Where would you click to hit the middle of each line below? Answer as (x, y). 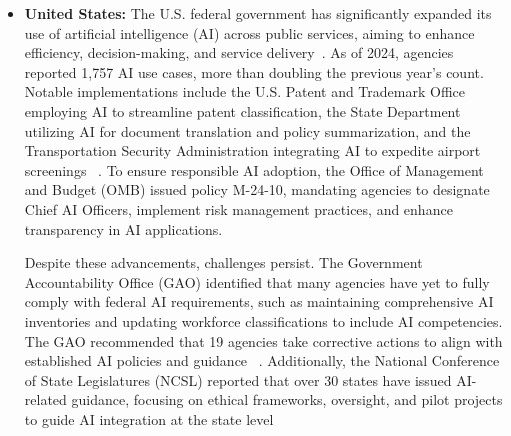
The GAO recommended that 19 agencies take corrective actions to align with (263, 340)
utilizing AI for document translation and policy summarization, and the (247, 130)
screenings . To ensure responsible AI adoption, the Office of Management (254, 169)
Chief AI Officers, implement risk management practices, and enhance (238, 208)
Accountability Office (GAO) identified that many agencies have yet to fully (257, 281)
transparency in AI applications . (123, 228)
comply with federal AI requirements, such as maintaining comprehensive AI (259, 301)
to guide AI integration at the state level (149, 418)
